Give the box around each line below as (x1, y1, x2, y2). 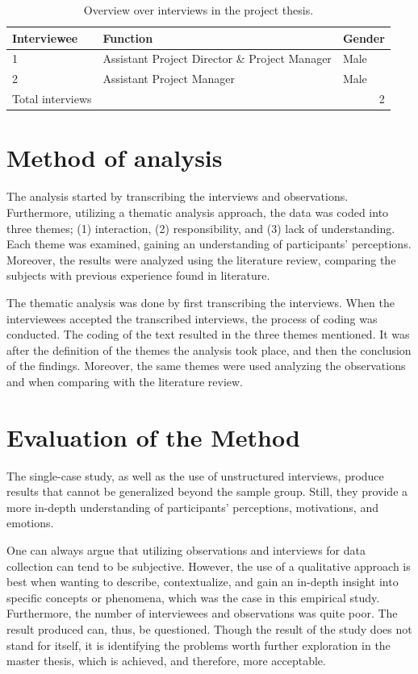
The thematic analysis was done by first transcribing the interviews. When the (6, 293, 395, 310)
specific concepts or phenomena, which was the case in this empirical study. (6, 589, 380, 605)
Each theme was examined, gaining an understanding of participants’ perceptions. (6, 235, 412, 252)
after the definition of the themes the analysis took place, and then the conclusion (6, 341, 412, 358)
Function (102, 29, 153, 46)
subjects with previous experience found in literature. (6, 267, 270, 284)
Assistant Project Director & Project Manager (102, 50, 332, 67)
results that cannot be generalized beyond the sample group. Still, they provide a (6, 483, 408, 500)
